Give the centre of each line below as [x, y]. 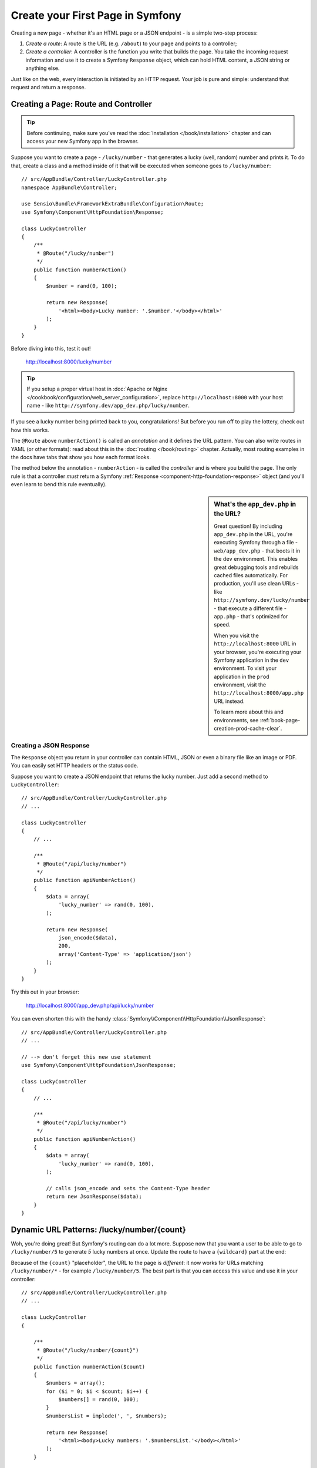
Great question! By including [248, 526]
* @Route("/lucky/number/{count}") [88, 1350]
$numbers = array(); [75, 1383]
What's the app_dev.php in [255, 504]
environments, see [236, 720]
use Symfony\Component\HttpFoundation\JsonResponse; [99, 1065]
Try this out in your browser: [45, 992]
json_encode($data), [88, 938]
